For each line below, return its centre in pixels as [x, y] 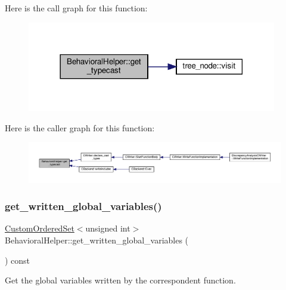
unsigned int [108, 228]
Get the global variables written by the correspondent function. [120, 280]
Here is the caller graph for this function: [80, 127]
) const [18, 260]
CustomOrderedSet [40, 228]
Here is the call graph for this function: [76, 8]
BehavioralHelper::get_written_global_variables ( [97, 240]
